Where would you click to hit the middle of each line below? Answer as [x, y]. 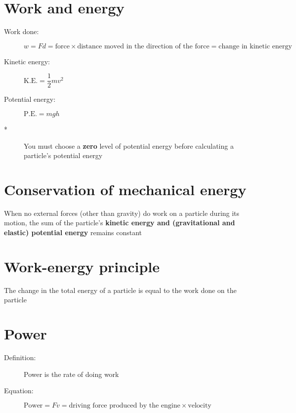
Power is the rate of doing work [71, 374]
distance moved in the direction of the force [143, 46]
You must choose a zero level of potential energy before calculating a [129, 145]
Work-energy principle [82, 266]
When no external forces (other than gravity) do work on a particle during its [122, 213]
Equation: [19, 391]
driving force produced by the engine [125, 405]
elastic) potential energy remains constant [73, 232]
